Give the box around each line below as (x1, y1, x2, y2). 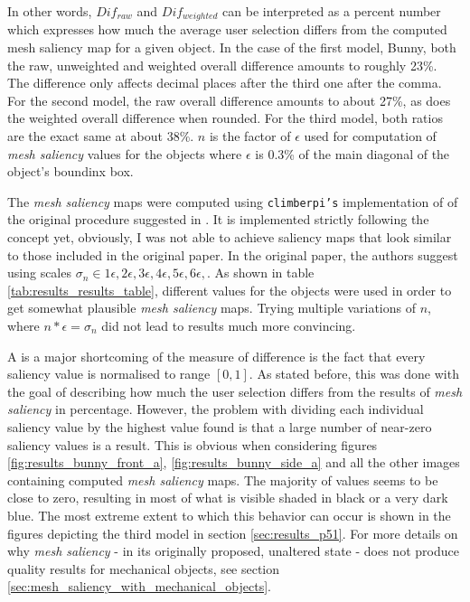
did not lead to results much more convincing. (101, 316, 356, 335)
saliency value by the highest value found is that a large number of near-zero (7, 417, 432, 436)
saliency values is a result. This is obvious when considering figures (7, 435, 378, 454)
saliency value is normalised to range (7, 364, 211, 383)
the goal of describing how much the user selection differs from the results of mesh (7, 381, 463, 400)
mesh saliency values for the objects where (7, 144, 242, 163)
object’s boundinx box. (7, 162, 134, 181)
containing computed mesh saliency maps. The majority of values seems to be (7, 470, 438, 489)
